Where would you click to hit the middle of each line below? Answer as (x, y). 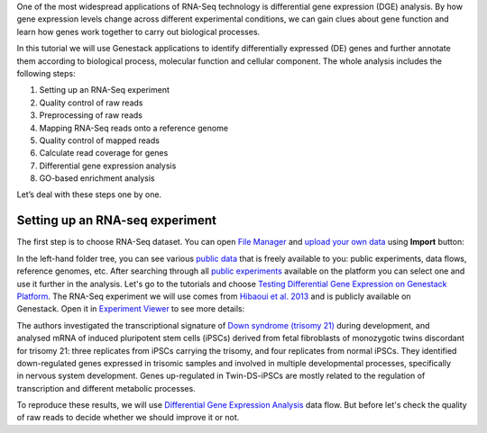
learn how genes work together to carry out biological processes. (138, 32)
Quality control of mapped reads (99, 140)
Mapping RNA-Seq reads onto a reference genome (134, 128)
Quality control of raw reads (91, 103)
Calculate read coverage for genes (104, 153)
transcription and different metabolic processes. (106, 388)
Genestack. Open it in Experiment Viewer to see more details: (131, 309)
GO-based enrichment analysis (97, 178)
